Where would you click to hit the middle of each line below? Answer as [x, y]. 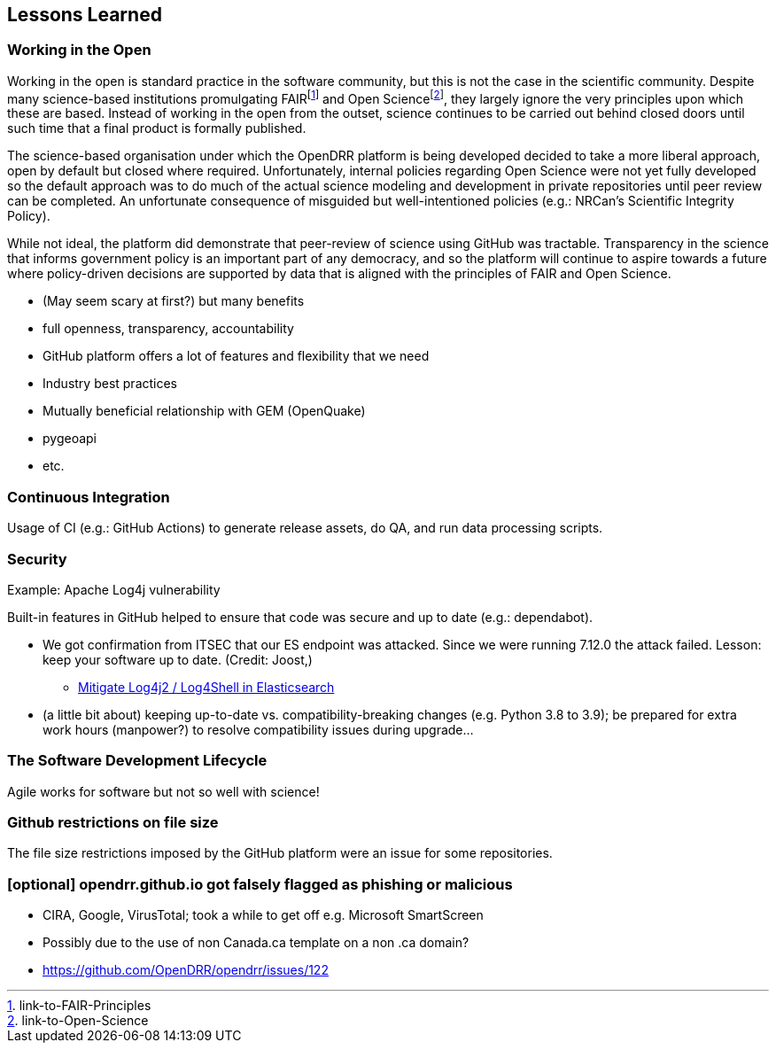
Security [37, 559]
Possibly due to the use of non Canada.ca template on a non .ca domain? [256, 943]
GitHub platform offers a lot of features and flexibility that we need [236, 356]
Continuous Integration [89, 497]
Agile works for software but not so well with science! [163, 791]
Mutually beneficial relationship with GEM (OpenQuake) [204, 411]
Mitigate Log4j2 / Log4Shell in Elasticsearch [206, 687]
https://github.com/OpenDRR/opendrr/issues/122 [186, 970]
